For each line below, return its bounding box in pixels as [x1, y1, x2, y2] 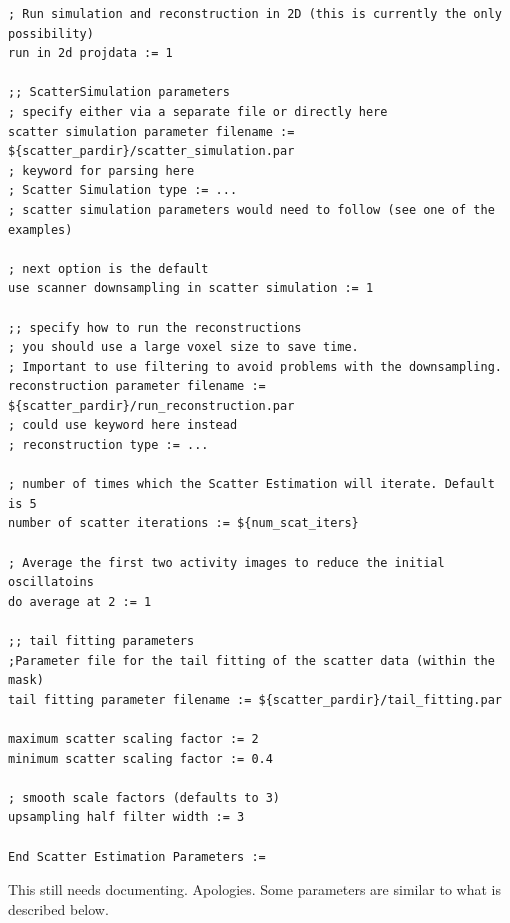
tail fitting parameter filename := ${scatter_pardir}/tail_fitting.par [8, 692, 502, 707]
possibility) [8, 26, 94, 41]
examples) [8, 222, 73, 237]
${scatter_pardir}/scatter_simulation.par [8, 144, 295, 159]
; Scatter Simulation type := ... [8, 183, 238, 198]
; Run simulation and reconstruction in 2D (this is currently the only [8, 7, 502, 21]
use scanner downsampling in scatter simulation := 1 [8, 281, 374, 296]
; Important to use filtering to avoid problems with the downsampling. [8, 359, 502, 374]
